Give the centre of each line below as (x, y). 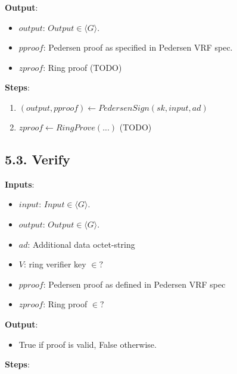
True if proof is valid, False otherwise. (88, 344)
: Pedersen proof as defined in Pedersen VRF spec (134, 284)
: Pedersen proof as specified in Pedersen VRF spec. (138, 47)
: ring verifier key (55, 264)
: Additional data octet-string (81, 244)
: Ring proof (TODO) (82, 67)
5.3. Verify (38, 159)
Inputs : (20, 184)
